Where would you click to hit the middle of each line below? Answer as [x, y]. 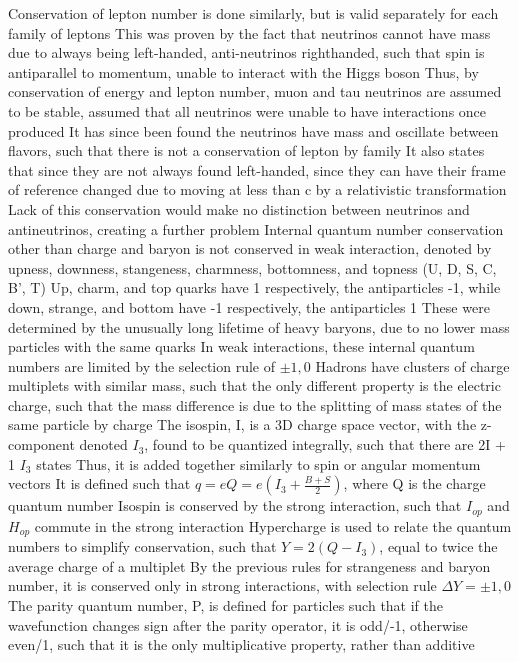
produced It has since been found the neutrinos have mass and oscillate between [253, 130]
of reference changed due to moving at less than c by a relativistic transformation [257, 189]
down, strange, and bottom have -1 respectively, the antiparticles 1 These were [249, 306]
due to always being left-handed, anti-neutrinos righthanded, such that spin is [246, 52]
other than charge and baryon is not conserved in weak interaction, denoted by [250, 248]
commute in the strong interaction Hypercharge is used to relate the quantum [273, 525]
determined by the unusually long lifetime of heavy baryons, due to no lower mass [259, 326]
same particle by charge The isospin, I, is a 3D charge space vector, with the [242, 424]
